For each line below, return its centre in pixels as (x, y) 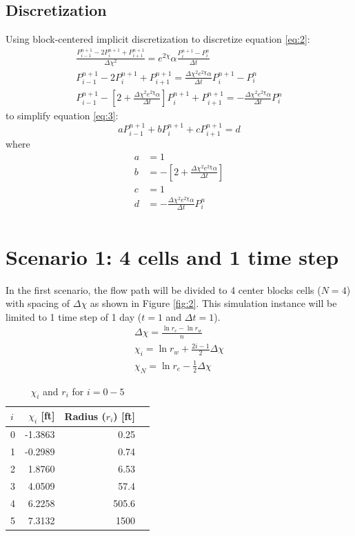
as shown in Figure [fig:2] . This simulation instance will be (213, 303)
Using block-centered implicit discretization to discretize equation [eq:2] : (158, 39)
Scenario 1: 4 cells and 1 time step (172, 256)
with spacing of (38, 303)
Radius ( (85, 416)
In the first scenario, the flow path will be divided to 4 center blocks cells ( (163, 289)
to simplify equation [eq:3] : (62, 116)
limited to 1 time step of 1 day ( (74, 316)
